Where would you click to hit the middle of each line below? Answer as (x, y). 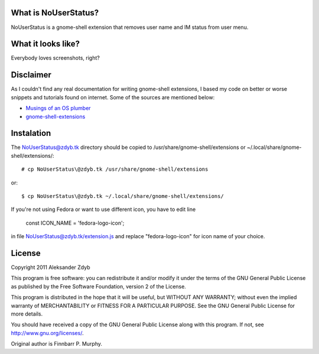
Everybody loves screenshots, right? (55, 58)
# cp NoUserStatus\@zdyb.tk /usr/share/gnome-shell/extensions (115, 169)
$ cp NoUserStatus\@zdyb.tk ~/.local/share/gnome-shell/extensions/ (123, 196)
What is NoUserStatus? (55, 13)
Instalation (31, 133)
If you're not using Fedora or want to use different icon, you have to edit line (103, 209)
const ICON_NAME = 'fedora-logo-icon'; (75, 223)
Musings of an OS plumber (58, 108)
